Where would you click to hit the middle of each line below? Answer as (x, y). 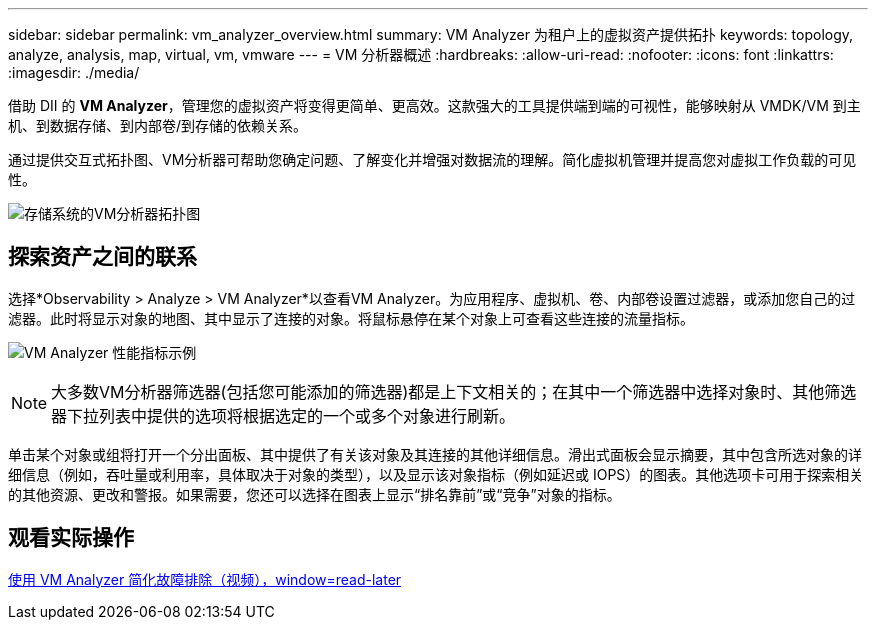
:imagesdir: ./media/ (74, 72)
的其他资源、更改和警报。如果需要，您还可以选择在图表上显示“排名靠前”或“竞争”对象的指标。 (314, 494)
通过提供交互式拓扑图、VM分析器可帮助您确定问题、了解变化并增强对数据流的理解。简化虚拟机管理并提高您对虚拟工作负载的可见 (432, 159)
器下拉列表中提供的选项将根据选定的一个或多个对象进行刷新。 (283, 415)
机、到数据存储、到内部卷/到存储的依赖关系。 (158, 125)
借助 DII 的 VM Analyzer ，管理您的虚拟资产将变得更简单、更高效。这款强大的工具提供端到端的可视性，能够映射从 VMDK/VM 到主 (434, 105)
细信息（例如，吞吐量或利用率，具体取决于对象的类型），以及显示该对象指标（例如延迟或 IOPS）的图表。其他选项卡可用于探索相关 (436, 474)
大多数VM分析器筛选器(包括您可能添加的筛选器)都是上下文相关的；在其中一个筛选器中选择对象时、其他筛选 (454, 391)
